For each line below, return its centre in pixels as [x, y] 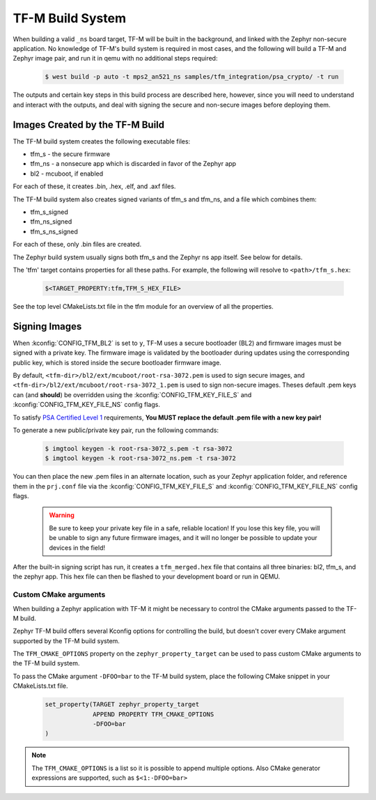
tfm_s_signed [49, 212]
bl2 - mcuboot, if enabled [67, 174]
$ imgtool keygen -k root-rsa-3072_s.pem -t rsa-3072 [139, 448]
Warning [62, 515]
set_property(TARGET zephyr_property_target [122, 705]
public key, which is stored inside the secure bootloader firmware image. [117, 362]
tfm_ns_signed [51, 222]
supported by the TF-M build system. [66, 640]
